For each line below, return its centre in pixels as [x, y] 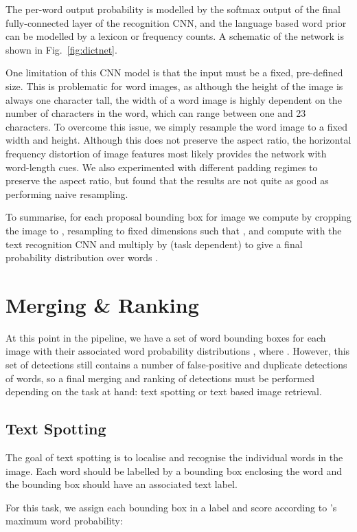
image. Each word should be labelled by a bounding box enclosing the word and [174, 470]
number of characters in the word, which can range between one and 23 [156, 113]
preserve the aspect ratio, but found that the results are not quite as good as [167, 180]
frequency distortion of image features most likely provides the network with [166, 153]
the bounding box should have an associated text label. [122, 484]
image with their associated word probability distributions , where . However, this [178, 351]
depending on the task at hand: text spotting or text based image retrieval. [164, 391]
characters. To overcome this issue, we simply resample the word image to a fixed [176, 126]
